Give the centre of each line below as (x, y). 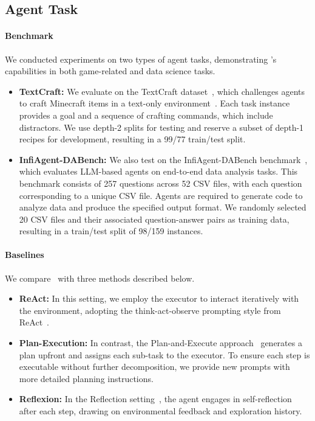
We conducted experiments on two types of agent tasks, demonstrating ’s (141, 59)
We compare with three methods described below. (100, 278)
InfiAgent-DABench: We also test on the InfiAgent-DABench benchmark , (163, 159)
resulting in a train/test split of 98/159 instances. (111, 231)
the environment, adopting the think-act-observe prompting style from (150, 310)
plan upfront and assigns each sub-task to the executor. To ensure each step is (164, 354)
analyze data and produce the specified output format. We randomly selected (163, 207)
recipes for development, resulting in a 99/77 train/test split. (132, 139)
